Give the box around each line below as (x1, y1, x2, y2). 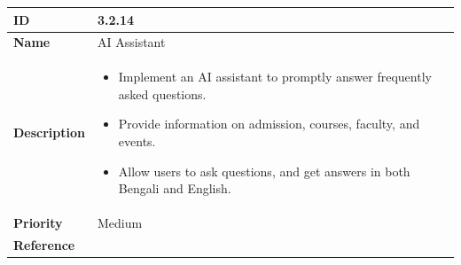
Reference (13, 235, 75, 253)
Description (13, 123, 86, 142)
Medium (98, 214, 143, 231)
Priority (13, 214, 63, 231)
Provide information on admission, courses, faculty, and (118, 114, 420, 133)
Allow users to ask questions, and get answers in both (118, 161, 410, 180)
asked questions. (118, 84, 207, 103)
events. (118, 131, 156, 150)
